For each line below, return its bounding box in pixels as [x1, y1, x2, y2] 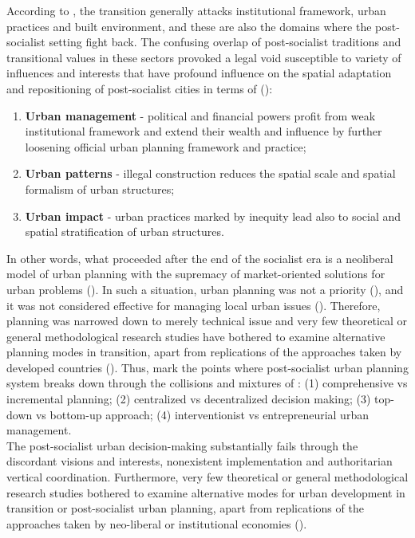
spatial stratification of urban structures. [25, 223, 224, 240]
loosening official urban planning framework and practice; [25, 138, 306, 155]
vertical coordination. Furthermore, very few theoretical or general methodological [6, 469, 409, 485]
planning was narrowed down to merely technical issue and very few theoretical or [6, 312, 408, 329]
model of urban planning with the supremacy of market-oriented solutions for [6, 265, 385, 282]
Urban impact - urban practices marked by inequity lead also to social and [25, 207, 401, 224]
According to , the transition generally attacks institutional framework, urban [6, 2, 386, 18]
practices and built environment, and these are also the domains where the [6, 18, 372, 34]
